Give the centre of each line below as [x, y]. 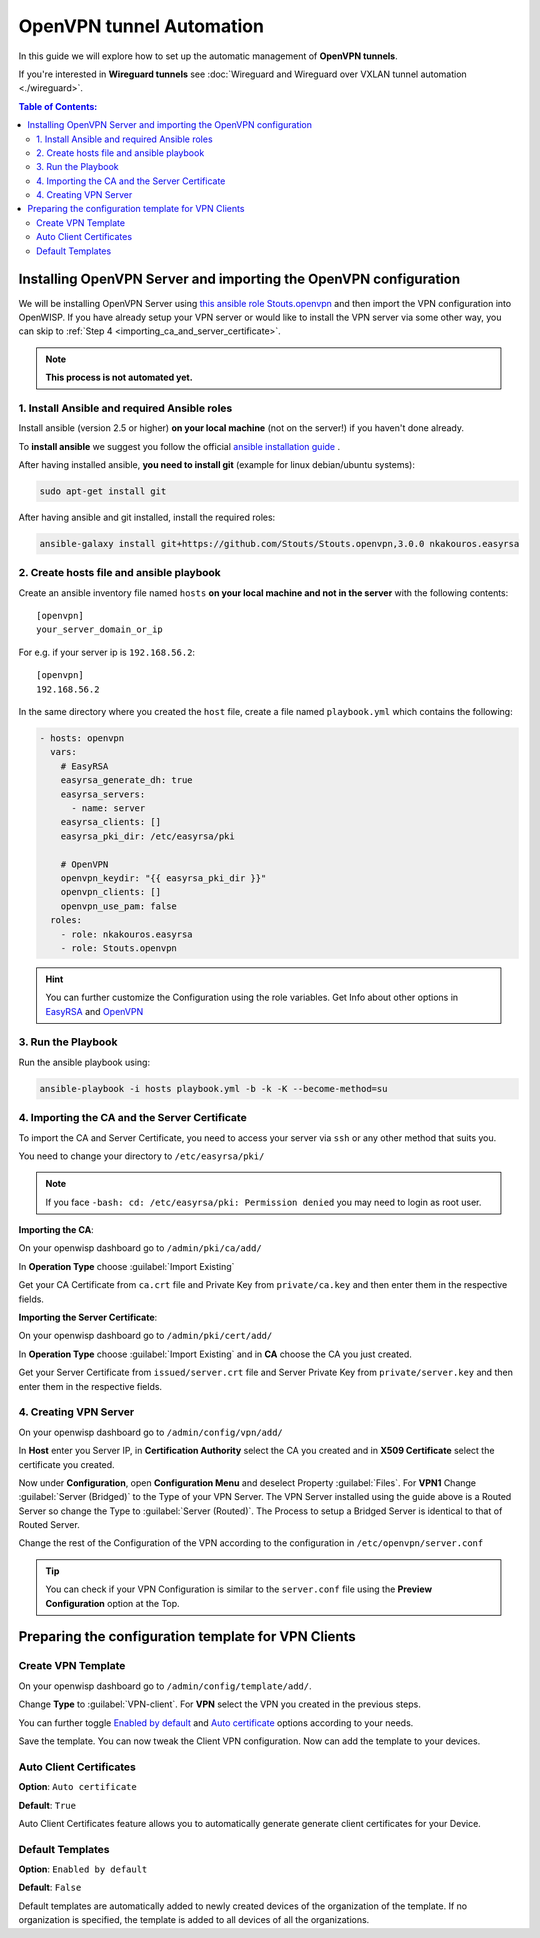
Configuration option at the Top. [112, 1603]
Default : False [50, 1887]
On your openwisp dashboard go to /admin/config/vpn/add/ [151, 1432]
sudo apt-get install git [103, 491]
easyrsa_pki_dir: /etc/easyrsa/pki [147, 836]
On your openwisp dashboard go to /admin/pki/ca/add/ [140, 1248]
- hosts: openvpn [82, 738]
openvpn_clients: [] [111, 892]
